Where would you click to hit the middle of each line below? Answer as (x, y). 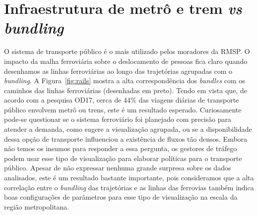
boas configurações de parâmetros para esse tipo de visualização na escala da (121, 197)
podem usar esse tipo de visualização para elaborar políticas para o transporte (123, 158)
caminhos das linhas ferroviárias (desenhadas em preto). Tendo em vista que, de (126, 90)
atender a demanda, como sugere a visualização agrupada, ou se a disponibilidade (128, 129)
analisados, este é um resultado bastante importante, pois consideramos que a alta (129, 178)
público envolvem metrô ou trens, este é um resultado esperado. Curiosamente (123, 109)
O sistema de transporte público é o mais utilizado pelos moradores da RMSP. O (127, 51)
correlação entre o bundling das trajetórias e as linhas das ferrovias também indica (129, 187)
